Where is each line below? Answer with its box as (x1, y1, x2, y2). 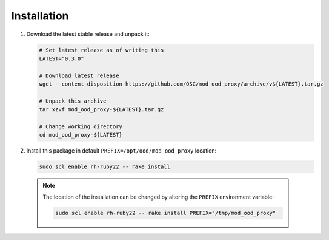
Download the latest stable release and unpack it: (26, 30, 150, 38)
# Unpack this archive (39, 97, 107, 105)
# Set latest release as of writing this (39, 46, 164, 53)
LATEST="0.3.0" (39, 55, 84, 62)
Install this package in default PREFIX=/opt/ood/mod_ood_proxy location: (26, 147, 217, 154)
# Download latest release (39, 72, 119, 79)
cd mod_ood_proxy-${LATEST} (39, 131, 122, 139)
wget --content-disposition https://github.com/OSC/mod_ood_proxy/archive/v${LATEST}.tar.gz (39, 81, 324, 87)
